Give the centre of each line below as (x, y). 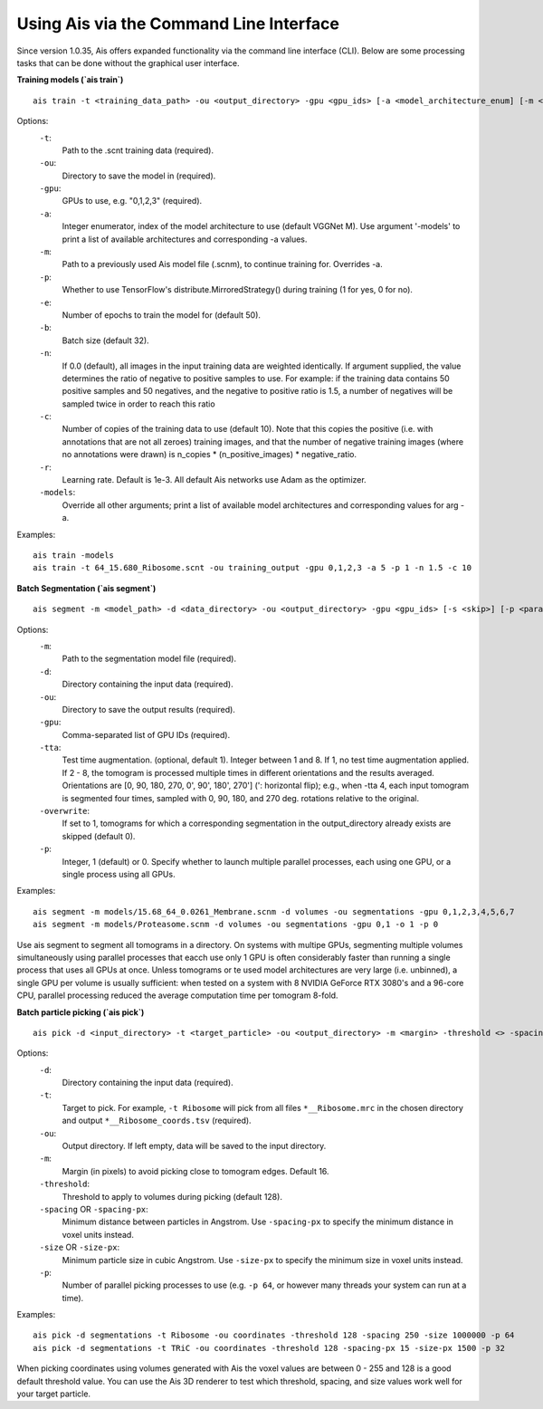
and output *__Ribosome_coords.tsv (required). (157, 1121)
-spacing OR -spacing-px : (94, 1209)
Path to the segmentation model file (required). (149, 659)
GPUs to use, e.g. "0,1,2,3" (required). (132, 201)
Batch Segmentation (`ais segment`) (86, 588)
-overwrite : (65, 811)
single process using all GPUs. (119, 874)
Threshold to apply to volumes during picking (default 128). (172, 1196)
